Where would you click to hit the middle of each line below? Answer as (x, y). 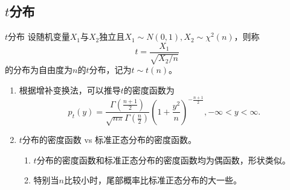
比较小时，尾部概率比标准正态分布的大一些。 (153, 180)
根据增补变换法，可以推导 (70, 90)
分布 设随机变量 (39, 36)
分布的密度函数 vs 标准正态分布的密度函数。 (109, 140)
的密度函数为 (149, 90)
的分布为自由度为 (39, 70)
